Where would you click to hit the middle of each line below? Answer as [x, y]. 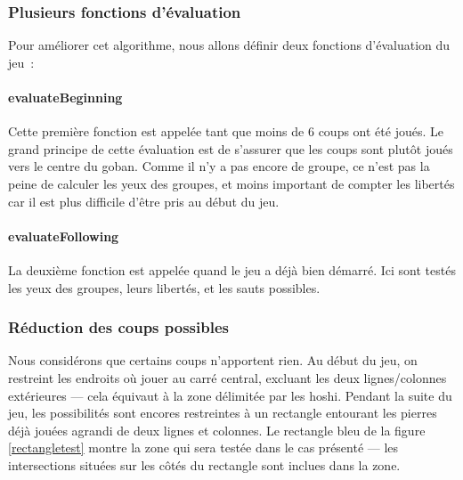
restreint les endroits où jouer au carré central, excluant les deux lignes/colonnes [227, 377]
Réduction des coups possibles [118, 327]
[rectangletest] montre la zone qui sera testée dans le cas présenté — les [203, 447]
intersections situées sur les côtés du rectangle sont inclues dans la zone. [204, 464]
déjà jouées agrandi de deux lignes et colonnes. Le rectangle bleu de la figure [217, 430]
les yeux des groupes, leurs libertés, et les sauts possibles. [164, 287]
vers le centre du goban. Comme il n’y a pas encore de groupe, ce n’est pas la [219, 166]
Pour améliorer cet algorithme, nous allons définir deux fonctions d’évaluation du [229, 45]
